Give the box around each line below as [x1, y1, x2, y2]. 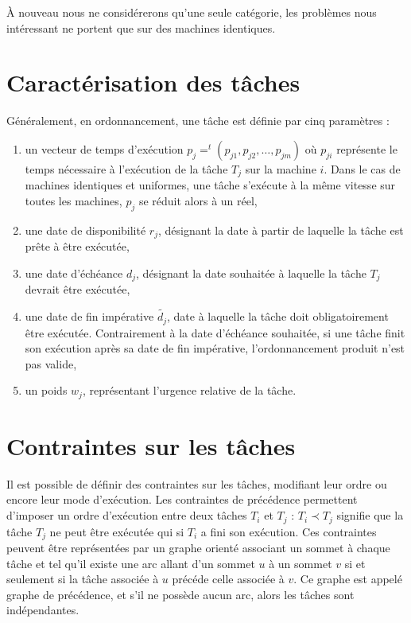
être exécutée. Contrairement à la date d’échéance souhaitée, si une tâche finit [25, 324, 405, 341]
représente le [336, 140, 397, 157]
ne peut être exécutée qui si [49, 523, 184, 539]
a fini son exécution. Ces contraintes [200, 523, 377, 539]
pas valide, [25, 355, 77, 372]
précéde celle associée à [172, 570, 285, 587]
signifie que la [336, 507, 404, 524]
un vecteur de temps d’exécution [25, 140, 184, 157]
